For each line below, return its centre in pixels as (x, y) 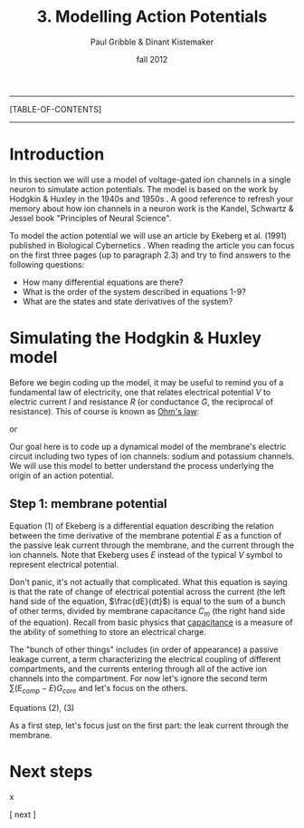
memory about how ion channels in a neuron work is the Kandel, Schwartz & (152, 208)
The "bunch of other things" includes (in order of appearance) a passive (144, 649)
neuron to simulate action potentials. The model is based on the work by (144, 189)
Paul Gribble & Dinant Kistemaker (152, 42)
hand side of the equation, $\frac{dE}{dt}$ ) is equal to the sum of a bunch (147, 601)
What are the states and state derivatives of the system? (128, 301)
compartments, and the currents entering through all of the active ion (138, 669)
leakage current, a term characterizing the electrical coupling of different (145, 659)
